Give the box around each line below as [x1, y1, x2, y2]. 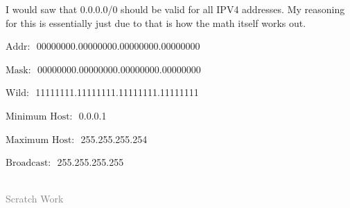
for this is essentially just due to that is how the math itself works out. [6, 15, 306, 30]
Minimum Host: [6, 111, 73, 122]
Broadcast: [6, 158, 51, 169]
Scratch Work [6, 191, 64, 206]
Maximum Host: [6, 135, 75, 145]
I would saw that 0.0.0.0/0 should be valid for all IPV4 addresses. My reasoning [6, 2, 345, 16]
